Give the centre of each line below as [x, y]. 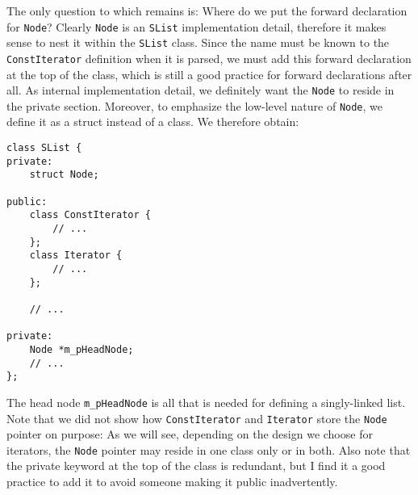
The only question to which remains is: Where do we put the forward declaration [207, 10]
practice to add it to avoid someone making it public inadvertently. [172, 482]
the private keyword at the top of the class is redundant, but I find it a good [196, 466]
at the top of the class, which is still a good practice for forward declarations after [209, 74]
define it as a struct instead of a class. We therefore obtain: [153, 122]
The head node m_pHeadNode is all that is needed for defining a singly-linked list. [206, 402]
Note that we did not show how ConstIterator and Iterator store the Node [197, 418]
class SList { [44, 148]
